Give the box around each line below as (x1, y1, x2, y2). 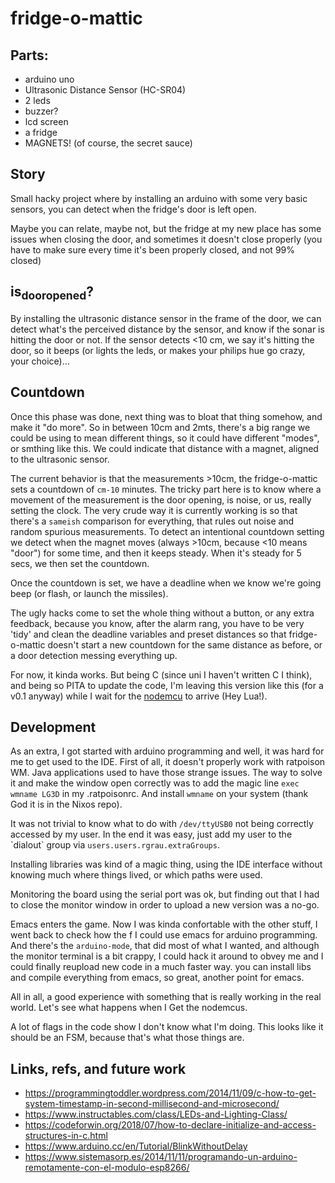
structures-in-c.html (24, 1130, 108, 1142)
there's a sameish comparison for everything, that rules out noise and (10, 515, 295, 527)
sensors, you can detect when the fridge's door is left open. (10, 203, 257, 215)
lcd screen (24, 116, 69, 127)
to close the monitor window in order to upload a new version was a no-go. (10, 899, 320, 911)
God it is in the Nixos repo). (10, 798, 123, 811)
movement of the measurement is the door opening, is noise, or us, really (10, 493, 312, 506)
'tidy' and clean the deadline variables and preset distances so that (10, 628, 287, 640)
